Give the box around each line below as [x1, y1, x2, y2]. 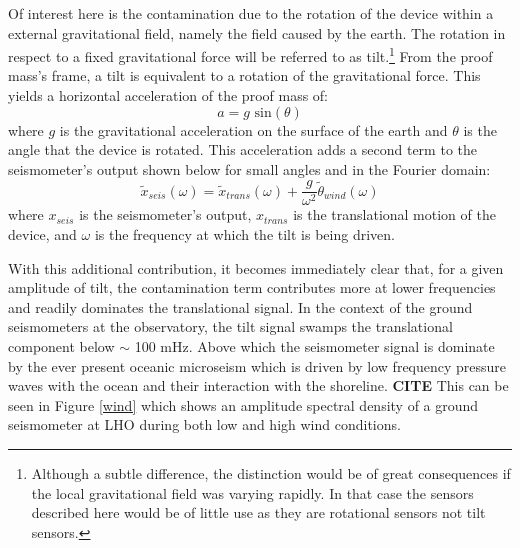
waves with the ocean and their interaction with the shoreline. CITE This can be [8, 375, 509, 396]
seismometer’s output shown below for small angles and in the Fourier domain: [8, 158, 491, 179]
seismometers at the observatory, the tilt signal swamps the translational [8, 316, 453, 337]
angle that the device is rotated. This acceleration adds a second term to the [8, 139, 477, 160]
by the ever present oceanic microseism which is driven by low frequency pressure [8, 355, 507, 376]
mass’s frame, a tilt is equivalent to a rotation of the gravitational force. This [8, 65, 481, 86]
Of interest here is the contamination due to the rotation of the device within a [8, 3, 494, 23]
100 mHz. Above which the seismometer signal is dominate [134, 336, 495, 357]
